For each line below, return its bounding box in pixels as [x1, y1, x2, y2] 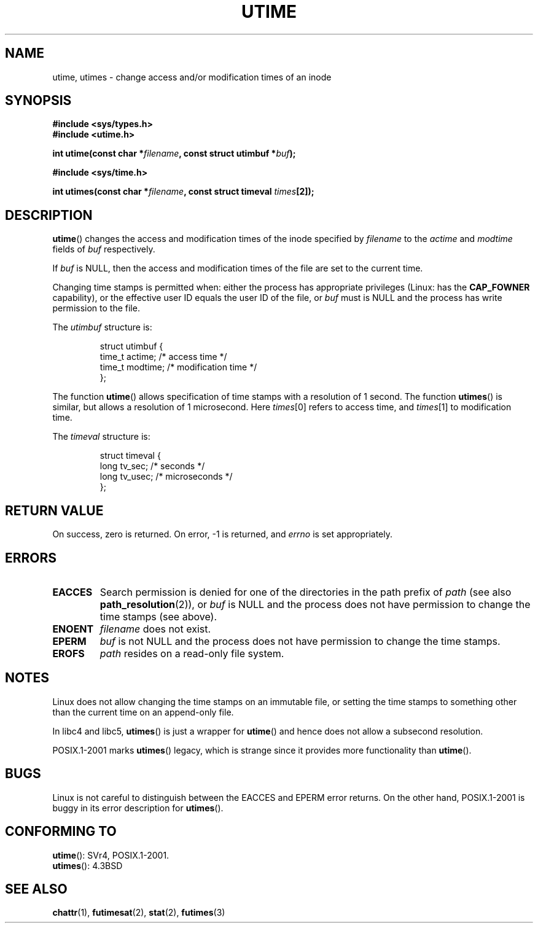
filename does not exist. [99, 622, 211, 635]
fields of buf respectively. [52, 244, 155, 255]
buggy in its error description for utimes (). [52, 802, 224, 813]
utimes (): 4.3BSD [52, 860, 123, 871]
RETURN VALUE [5, 502, 104, 518]
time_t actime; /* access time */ [99, 351, 227, 362]
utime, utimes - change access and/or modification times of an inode [52, 71, 332, 82]
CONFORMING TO [5, 824, 117, 840]
